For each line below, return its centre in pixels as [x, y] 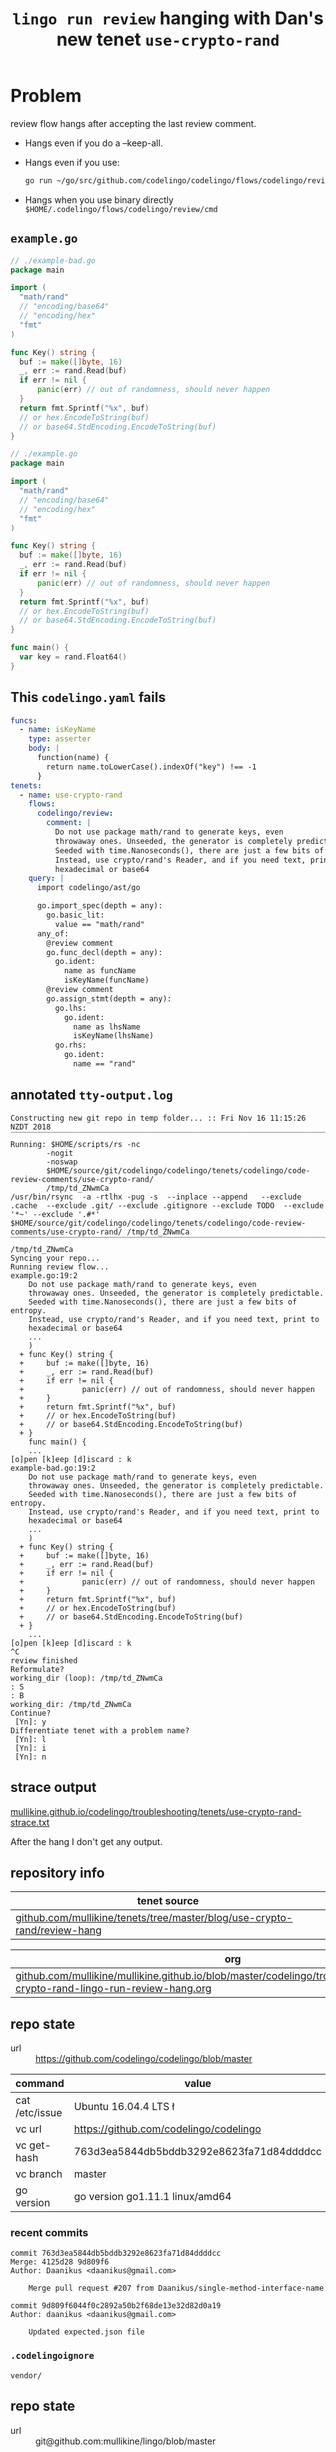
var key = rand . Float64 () [73, 657]
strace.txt [30, 1822]
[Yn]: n [30, 1757]
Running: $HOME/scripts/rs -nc [75, 1144]
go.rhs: [70, 1045]
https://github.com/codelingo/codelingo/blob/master [144, 2059]
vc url [28, 2129]
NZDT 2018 [31, 1127]
